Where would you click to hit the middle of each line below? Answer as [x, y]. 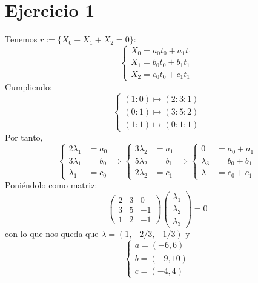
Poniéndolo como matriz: [51, 185]
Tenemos [21, 39]
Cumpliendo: [28, 86]
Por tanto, [24, 137]
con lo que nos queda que [52, 233]
